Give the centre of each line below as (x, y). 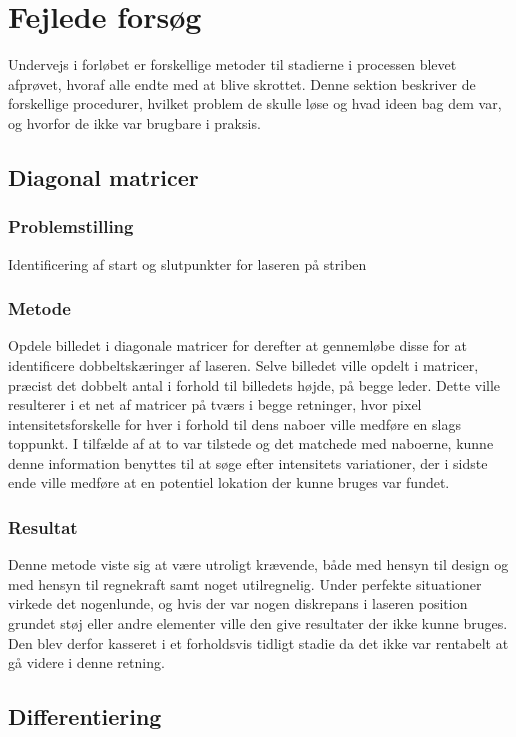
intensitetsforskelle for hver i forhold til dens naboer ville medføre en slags (234, 423)
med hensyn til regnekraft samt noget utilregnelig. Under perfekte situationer (245, 583)
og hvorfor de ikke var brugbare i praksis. (134, 122)
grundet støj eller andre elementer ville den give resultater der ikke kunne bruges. (258, 623)
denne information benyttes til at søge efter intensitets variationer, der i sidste (248, 462)
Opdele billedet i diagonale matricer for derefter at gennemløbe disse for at (237, 345)
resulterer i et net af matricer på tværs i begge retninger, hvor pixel (215, 404)
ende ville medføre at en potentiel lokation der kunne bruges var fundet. (229, 482)
